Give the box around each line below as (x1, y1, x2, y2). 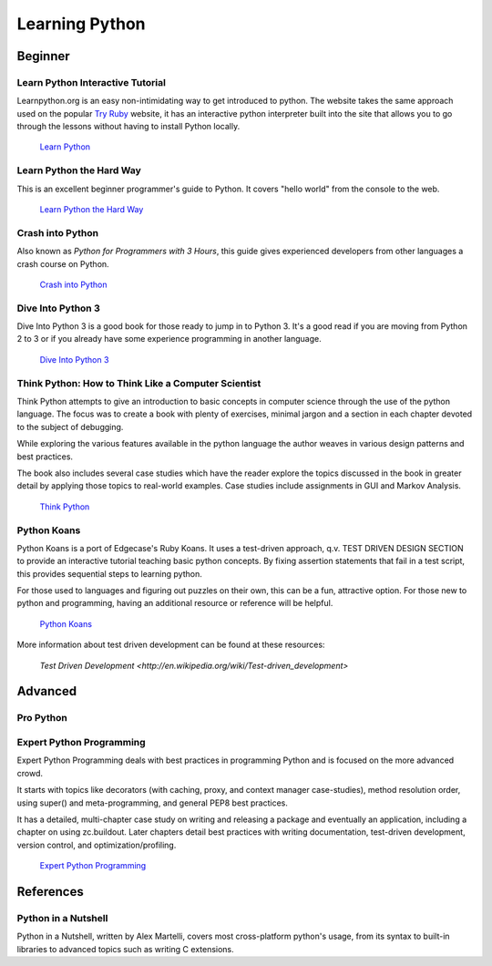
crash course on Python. (16, 258, 109, 269)
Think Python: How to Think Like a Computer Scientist (16, 376, 261, 389)
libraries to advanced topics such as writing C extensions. (16, 943, 234, 954)
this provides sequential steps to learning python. (16, 568, 202, 579)
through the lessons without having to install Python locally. (16, 121, 241, 132)
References (16, 884, 84, 899)
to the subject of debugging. (16, 421, 124, 432)
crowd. (16, 767, 43, 778)
